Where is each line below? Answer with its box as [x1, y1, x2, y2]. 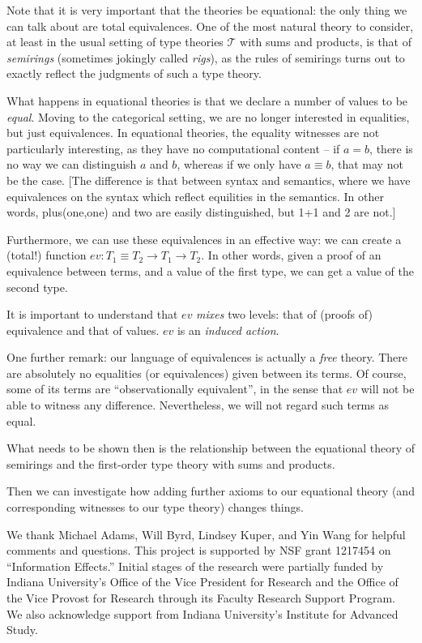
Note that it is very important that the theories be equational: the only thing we [6, 2, 407, 18]
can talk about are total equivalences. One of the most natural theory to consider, [6, 17, 414, 34]
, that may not [330, 156, 403, 173]
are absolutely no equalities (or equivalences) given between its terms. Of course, [6, 364, 407, 381]
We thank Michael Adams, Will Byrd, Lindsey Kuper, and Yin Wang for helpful [6, 525, 406, 542]
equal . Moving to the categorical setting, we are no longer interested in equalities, [6, 108, 410, 125]
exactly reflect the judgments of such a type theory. [6, 65, 262, 82]
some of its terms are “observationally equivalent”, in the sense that [6, 380, 343, 397]
